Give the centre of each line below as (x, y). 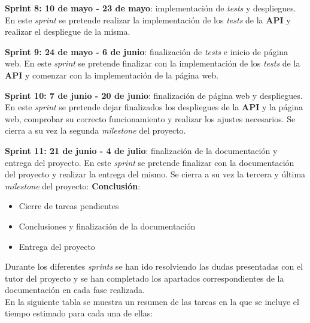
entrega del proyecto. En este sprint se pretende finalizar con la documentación (150, 162)
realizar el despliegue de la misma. (68, 31)
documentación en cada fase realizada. (75, 290)
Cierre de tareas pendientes (69, 206)
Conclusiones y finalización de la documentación (107, 226)
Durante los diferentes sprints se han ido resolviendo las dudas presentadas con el (154, 266)
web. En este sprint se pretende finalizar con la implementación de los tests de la (153, 63)
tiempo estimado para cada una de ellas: (79, 313)
